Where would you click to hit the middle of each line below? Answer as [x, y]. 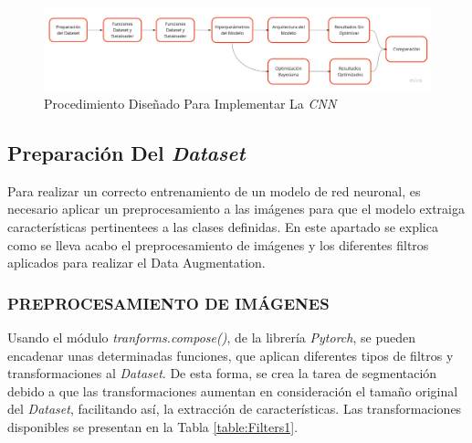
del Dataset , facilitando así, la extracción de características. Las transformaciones [235, 409]
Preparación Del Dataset [126, 153]
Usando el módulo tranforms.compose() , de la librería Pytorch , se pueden [211, 338]
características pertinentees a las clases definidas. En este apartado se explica [223, 227]
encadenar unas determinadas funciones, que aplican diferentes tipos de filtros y [231, 355]
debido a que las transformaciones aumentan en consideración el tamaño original [233, 390]
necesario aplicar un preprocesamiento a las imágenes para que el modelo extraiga [236, 209]
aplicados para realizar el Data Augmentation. [136, 263]
